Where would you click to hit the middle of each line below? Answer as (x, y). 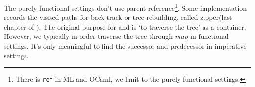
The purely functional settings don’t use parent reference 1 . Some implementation (126, 7)
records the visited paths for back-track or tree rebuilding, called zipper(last (118, 17)
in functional (209, 36)
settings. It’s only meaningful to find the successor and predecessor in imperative (125, 46)
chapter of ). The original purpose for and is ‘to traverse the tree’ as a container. (125, 26)
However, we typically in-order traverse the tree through (89, 36)
